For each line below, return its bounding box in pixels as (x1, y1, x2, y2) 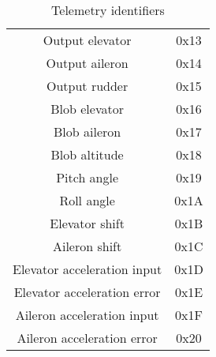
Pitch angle (56, 168, 119, 186)
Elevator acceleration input (13, 260, 162, 278)
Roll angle (59, 191, 115, 209)
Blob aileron (54, 122, 121, 141)
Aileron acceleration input (15, 306, 159, 324)
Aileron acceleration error (17, 329, 158, 347)
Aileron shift (52, 237, 122, 255)
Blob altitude (50, 145, 124, 163)
